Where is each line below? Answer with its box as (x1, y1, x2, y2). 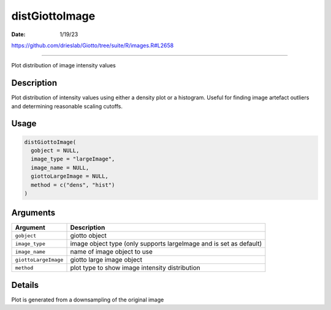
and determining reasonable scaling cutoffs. (11, 102, 123, 110)
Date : (11, 31, 26, 38)
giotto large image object (70, 255, 142, 264)
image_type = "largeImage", (31, 156, 115, 162)
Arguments (11, 208, 56, 218)
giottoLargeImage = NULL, (31, 173, 108, 180)
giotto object (70, 232, 107, 240)
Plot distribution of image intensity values (11, 62, 116, 69)
